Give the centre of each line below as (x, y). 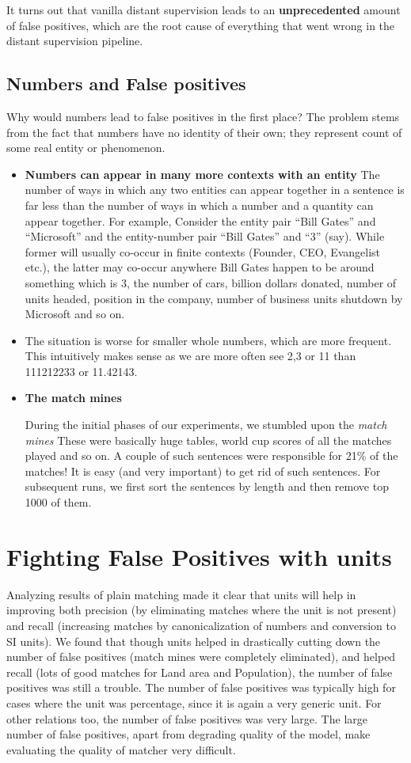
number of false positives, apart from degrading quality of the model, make (188, 734)
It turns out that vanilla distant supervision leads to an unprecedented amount (204, 9)
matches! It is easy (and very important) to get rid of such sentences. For (203, 471)
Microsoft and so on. (75, 314)
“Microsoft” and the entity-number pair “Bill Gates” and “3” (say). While (205, 236)
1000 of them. (58, 502)
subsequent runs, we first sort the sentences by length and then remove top (207, 486)
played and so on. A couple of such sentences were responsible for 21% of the (211, 456)
